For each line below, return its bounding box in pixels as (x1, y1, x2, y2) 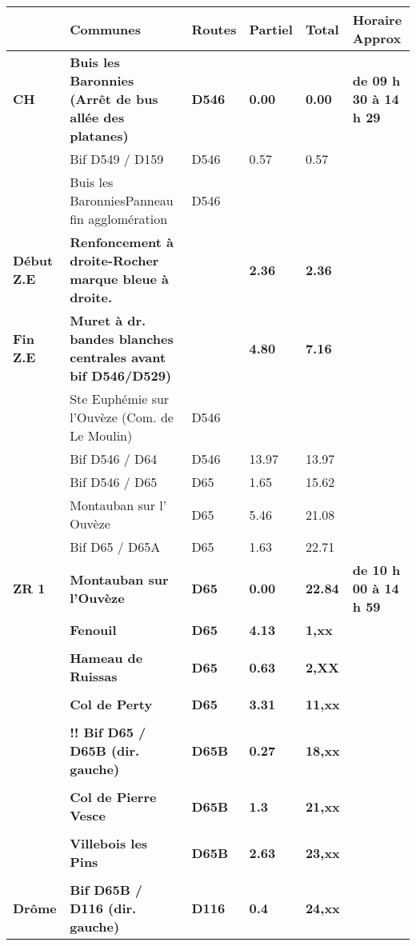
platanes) (70, 126, 129, 145)
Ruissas (70, 667, 118, 685)
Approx (352, 29, 402, 47)
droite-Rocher (70, 251, 159, 269)
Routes (191, 19, 237, 38)
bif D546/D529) (70, 366, 172, 385)
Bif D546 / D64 (70, 449, 158, 468)
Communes (70, 19, 141, 38)
